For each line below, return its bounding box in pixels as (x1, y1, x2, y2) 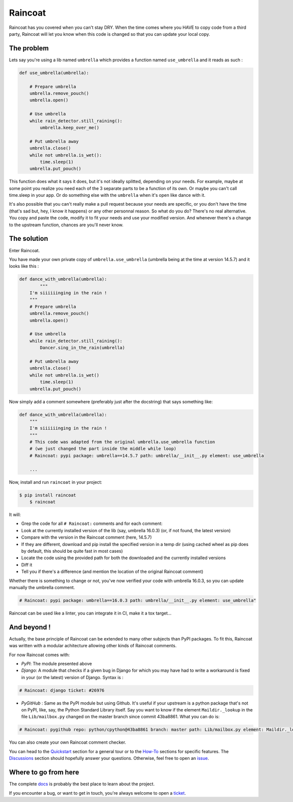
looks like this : (9, 263, 39, 269)
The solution (9, 235, 48, 243)
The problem (9, 44, 49, 52)
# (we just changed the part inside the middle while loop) (29, 446, 177, 451)
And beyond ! (9, 623, 51, 631)
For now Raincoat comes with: (9, 652, 70, 658)
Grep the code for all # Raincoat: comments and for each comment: (21, 520, 163, 526)
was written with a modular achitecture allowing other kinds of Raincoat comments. (9, 643, 177, 649)
